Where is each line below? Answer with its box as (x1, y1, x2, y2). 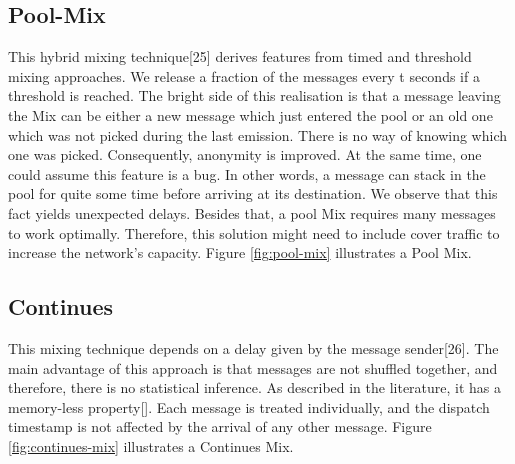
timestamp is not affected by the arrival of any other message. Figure (8, 416, 432, 437)
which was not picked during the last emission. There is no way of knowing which (8, 124, 507, 145)
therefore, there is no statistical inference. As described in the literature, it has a (8, 377, 502, 398)
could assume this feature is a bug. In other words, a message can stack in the (8, 163, 486, 184)
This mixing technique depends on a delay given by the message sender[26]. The (8, 337, 499, 358)
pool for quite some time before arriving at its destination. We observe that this (8, 183, 498, 204)
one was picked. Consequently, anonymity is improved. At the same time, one (8, 144, 482, 165)
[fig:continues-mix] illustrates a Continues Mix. (8, 435, 294, 456)
